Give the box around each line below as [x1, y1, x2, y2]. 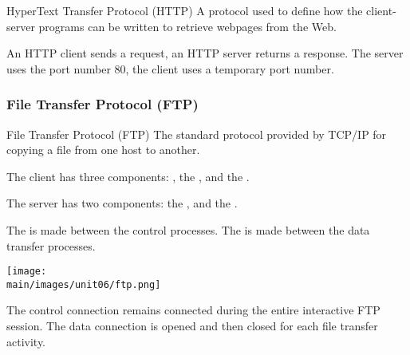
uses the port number [6, 60, 111, 77]
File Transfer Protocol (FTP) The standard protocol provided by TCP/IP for [6, 125, 387, 142]
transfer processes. [6, 237, 96, 254]
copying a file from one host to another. [6, 141, 200, 158]
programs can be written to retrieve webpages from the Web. [38, 18, 337, 34]
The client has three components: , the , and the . [6, 168, 250, 184]
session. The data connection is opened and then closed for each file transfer [6, 318, 378, 334]
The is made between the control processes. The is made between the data [6, 221, 370, 238]
